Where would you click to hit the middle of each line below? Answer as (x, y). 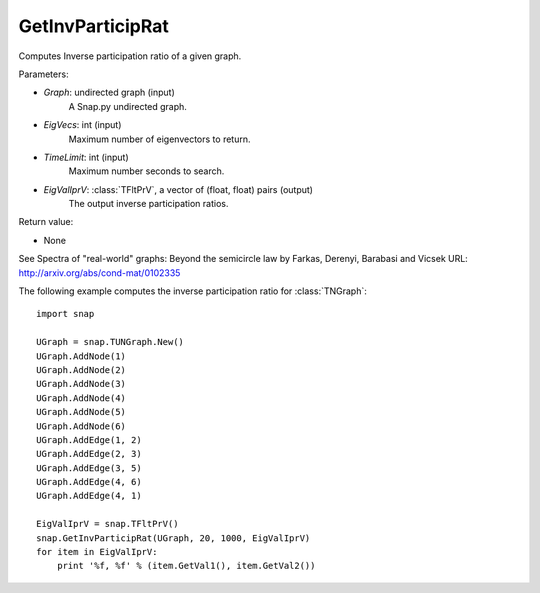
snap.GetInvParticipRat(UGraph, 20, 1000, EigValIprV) (173, 538)
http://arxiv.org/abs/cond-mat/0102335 (99, 272)
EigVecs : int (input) (82, 125)
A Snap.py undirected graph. (127, 106)
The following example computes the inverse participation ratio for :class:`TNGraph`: (192, 291)
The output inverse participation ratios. (148, 204)
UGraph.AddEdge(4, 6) (89, 482)
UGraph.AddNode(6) (81, 426)
